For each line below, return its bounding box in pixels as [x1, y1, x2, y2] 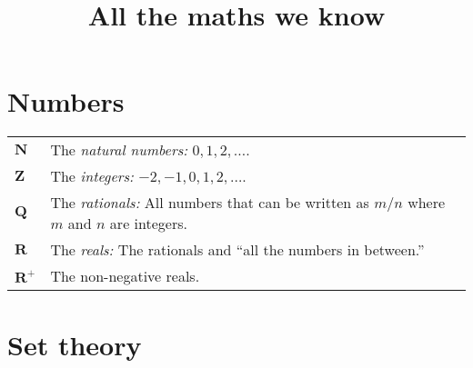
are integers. [109, 213, 187, 234]
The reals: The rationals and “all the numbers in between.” [50, 239, 425, 261]
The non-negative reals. [50, 265, 200, 287]
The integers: [50, 165, 135, 187]
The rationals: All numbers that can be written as [50, 192, 369, 214]
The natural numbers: [50, 139, 188, 161]
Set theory [7, 325, 142, 363]
